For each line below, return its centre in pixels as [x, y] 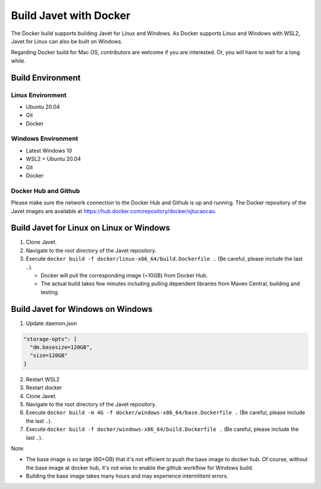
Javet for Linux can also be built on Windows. [67, 41]
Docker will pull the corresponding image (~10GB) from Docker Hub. [124, 275]
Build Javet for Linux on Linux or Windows [91, 228]
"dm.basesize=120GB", [62, 347]
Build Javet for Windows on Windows [82, 309]
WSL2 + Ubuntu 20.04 [53, 159]
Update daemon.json [51, 323]
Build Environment [46, 78]
